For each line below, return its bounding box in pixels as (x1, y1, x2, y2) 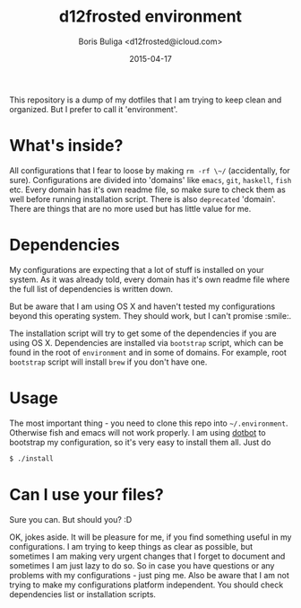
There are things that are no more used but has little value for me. (9, 203, 252, 214)
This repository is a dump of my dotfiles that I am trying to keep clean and (9, 94, 282, 105)
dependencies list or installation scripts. (9, 588, 157, 599)
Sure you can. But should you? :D (9, 514, 133, 524)
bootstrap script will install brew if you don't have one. (9, 357, 208, 367)
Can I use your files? (9, 484, 164, 505)
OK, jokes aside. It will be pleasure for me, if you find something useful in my (9, 532, 292, 542)
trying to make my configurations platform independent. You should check (9, 579, 284, 590)
